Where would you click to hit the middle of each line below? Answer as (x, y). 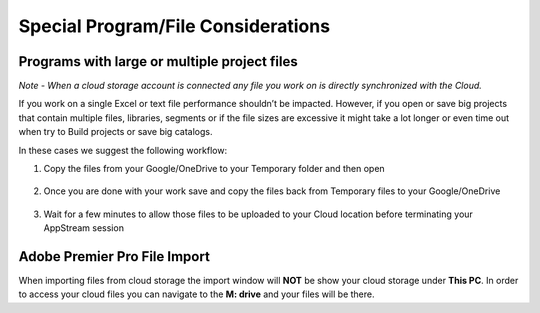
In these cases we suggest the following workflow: (123, 150)
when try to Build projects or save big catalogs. (115, 132)
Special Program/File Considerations (174, 26)
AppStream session (84, 228)
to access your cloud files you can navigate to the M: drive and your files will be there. (196, 294)
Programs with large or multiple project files (158, 61)
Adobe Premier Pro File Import (114, 256)
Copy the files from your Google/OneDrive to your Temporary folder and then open (214, 169)
